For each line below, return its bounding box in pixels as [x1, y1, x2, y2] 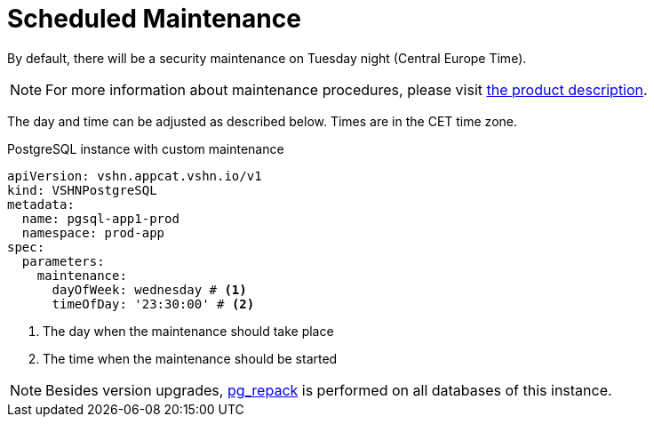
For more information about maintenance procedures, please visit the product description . [45, 80, 648, 99]
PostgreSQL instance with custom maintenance [7, 140, 284, 156]
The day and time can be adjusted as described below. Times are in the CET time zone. [7, 113, 517, 129]
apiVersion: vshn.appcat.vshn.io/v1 [7, 168, 262, 183]
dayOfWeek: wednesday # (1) [52, 282, 247, 297]
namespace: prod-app [21, 225, 165, 240]
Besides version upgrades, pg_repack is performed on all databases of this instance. [45, 380, 612, 399]
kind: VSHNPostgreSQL [7, 182, 157, 197]
